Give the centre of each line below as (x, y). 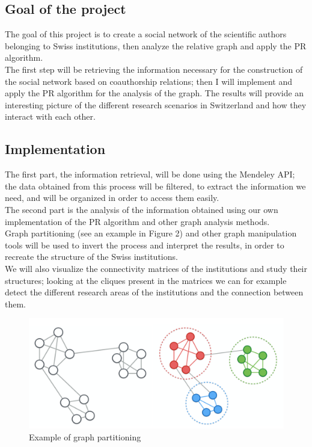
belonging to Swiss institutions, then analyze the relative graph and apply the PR (156, 45)
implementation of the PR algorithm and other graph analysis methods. (137, 221)
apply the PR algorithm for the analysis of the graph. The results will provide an (154, 93)
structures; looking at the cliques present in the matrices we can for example (146, 280)
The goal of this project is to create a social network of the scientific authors (146, 34)
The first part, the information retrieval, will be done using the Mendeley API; (150, 174)
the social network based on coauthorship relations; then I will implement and (148, 81)
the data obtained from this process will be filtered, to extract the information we (155, 186)
